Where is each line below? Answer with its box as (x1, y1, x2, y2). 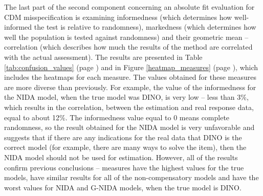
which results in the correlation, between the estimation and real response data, (4, 101, 254, 112)
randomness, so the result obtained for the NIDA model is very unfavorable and (4, 122, 255, 133)
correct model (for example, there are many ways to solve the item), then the (4, 142, 247, 153)
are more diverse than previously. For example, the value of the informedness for (4, 81, 256, 92)
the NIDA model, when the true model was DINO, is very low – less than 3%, (4, 92, 249, 102)
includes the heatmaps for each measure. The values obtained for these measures (4, 72, 256, 82)
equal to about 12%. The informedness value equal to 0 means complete (4, 112, 230, 122)
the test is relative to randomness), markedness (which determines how (34, 21, 256, 32)
